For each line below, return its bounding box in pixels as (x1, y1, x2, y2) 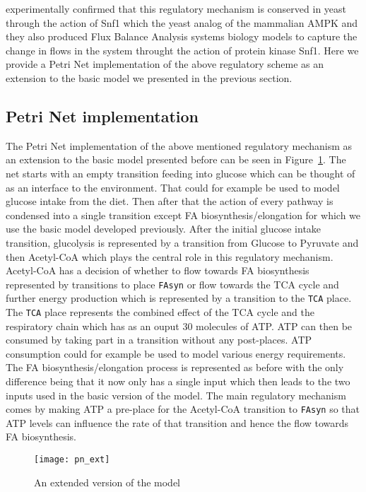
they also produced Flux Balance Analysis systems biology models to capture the (6, 29, 358, 44)
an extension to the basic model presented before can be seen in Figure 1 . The (6, 152, 346, 167)
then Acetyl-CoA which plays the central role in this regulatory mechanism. (6, 249, 333, 264)
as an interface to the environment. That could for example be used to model (6, 180, 340, 194)
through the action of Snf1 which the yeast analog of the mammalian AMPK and (6, 15, 358, 30)
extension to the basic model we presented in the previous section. (6, 70, 293, 85)
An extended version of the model (34, 474, 181, 489)
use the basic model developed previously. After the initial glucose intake (6, 221, 321, 236)
